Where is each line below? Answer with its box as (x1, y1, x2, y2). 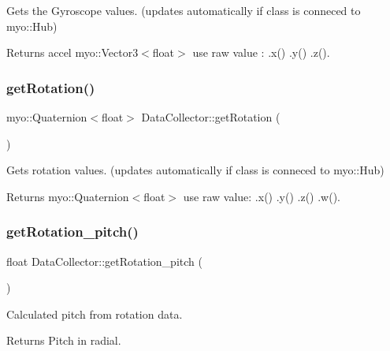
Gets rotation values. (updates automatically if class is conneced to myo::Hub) (6, 162, 384, 178)
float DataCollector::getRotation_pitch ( (6, 252, 202, 269)
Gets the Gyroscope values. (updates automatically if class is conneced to (6, 2, 361, 18)
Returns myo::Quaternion (6, 188, 129, 204)
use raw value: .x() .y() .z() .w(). (183, 188, 340, 204)
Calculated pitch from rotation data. (6, 305, 183, 322)
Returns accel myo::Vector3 (6, 44, 139, 61)
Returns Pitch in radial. (6, 332, 121, 349)
